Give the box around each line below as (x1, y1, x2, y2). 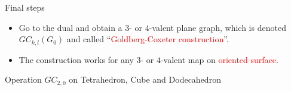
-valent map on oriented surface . (160, 53, 278, 65)
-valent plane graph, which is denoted (149, 21, 286, 33)
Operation (5, 73, 42, 86)
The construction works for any (19, 53, 134, 65)
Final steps (5, 1, 45, 13)
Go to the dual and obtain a (19, 21, 122, 33)
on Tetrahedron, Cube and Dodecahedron (69, 73, 221, 86)
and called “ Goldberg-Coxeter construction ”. (66, 33, 229, 45)
